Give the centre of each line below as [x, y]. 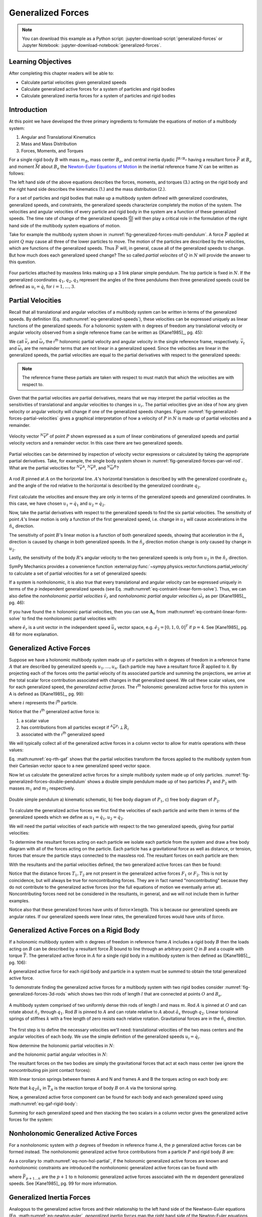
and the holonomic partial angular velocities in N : [58, 1054]
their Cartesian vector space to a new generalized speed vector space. [80, 766]
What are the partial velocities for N [44, 467]
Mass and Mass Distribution [49, 144]
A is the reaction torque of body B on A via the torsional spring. [114, 1089]
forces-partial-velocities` [34, 418]
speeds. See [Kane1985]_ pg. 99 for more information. [63, 1183]
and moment [22, 166]
